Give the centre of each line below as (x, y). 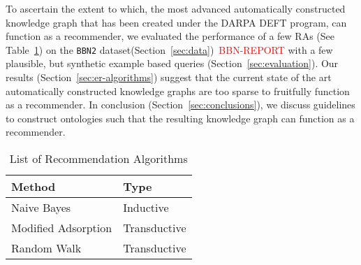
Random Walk (46, 248)
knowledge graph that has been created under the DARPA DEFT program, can (176, 22)
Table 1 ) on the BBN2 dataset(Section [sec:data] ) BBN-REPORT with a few (169, 49)
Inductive (146, 207)
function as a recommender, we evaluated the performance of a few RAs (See (170, 36)
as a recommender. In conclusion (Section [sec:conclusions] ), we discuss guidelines (180, 105)
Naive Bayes (41, 207)
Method (34, 186)
